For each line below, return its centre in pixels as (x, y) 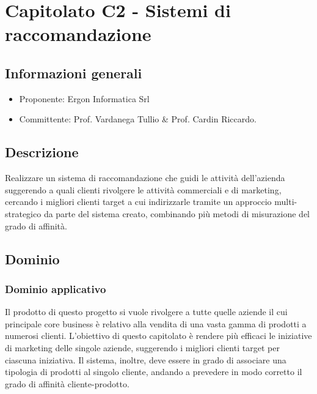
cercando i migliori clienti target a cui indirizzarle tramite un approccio (138, 202)
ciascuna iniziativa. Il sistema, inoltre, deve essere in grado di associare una (146, 359)
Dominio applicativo (56, 288)
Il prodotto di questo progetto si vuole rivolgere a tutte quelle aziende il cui (146, 312)
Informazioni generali (74, 72)
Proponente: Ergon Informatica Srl (84, 98)
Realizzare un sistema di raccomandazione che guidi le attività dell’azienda (145, 178)
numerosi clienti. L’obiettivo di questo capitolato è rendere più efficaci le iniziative (158, 336)
